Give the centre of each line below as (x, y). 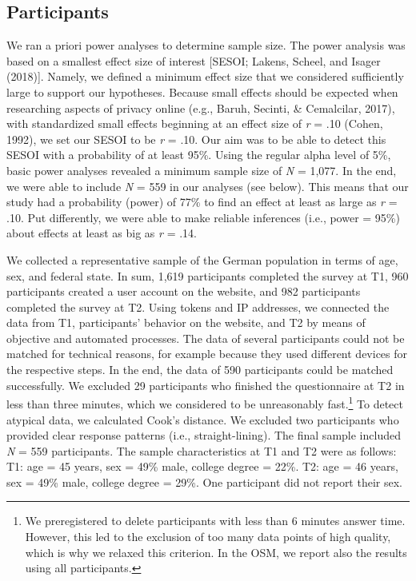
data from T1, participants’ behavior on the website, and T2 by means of (186, 322)
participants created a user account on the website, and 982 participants (184, 291)
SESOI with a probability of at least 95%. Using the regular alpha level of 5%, (199, 155)
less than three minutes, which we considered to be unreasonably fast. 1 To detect (205, 402)
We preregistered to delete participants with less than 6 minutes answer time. (215, 521)
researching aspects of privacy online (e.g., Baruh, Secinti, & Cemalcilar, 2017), (201, 107)
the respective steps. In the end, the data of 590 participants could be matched (200, 370)
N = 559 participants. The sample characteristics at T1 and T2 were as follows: (202, 450)
